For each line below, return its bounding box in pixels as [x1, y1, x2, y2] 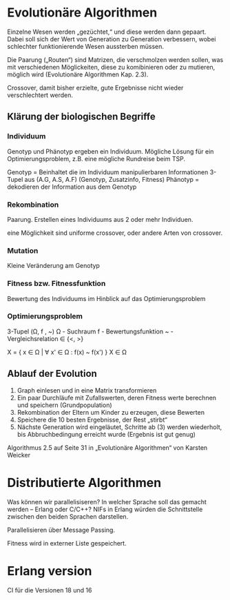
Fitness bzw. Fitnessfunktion [7, 279, 106, 289]
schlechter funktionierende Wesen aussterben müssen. [7, 42, 164, 50]
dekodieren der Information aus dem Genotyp [7, 183, 137, 191]
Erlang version [7, 563, 92, 579]
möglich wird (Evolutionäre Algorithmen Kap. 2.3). [7, 70, 149, 79]
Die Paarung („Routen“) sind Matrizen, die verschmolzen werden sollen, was [7, 55, 224, 63]
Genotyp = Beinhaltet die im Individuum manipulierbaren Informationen [7, 167, 209, 176]
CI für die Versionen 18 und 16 [7, 586, 92, 594]
